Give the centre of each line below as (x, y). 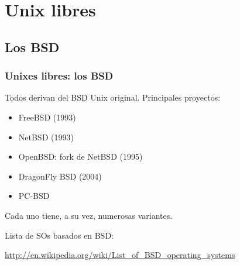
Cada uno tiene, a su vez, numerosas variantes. (89, 215)
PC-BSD (34, 196)
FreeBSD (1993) (47, 117)
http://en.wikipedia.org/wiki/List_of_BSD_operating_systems (120, 255)
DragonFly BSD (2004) (60, 176)
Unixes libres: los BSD (59, 76)
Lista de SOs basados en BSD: (59, 235)
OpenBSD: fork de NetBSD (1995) (80, 156)
